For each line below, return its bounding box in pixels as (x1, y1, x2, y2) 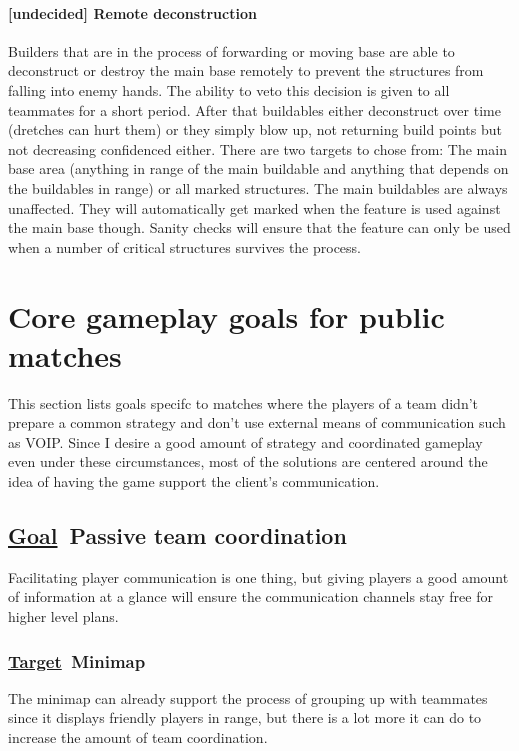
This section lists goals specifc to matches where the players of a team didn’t (8, 392, 479, 413)
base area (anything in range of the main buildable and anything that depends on (8, 158, 509, 179)
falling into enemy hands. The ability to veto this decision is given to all (8, 79, 450, 100)
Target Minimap (8, 648, 146, 673)
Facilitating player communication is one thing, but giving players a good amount (8, 566, 509, 587)
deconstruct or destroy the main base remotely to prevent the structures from (8, 60, 484, 81)
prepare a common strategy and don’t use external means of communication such (8, 412, 506, 433)
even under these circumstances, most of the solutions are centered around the (8, 451, 488, 472)
